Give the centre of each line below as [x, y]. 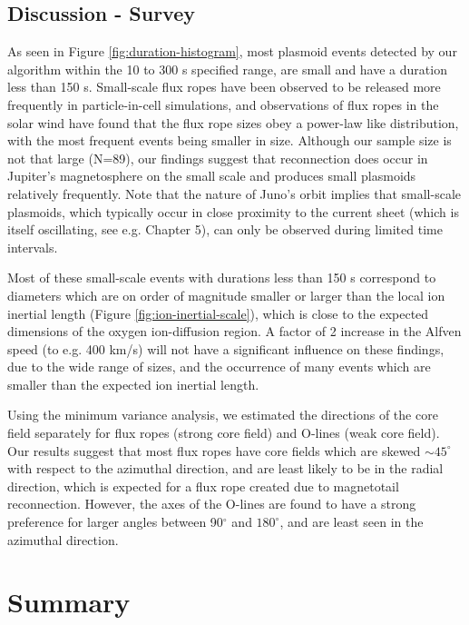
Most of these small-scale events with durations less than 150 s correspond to [222, 278]
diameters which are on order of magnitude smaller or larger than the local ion [226, 295]
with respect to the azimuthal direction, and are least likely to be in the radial [225, 468]
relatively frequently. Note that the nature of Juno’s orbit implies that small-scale [234, 193]
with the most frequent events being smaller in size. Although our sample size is [230, 140]
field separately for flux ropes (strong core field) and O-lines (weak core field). [224, 433]
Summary [69, 602]
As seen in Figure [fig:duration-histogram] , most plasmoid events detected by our [232, 51]
